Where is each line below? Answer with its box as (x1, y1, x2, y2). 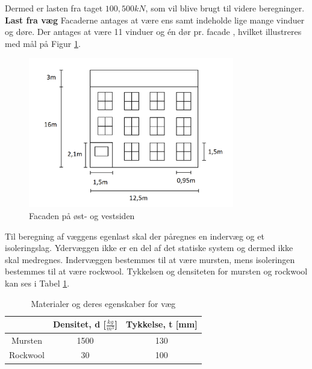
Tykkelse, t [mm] (126, 318, 198, 330)
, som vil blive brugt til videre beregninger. (145, 2, 305, 14)
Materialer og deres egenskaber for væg (31, 297, 176, 309)
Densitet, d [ (52, 318, 106, 330)
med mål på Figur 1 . (5, 37, 81, 49)
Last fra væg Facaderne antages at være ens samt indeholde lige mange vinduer (5, 13, 305, 26)
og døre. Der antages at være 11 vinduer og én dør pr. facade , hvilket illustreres (5, 25, 302, 38)
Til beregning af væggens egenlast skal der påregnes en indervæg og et (5, 229, 264, 242)
